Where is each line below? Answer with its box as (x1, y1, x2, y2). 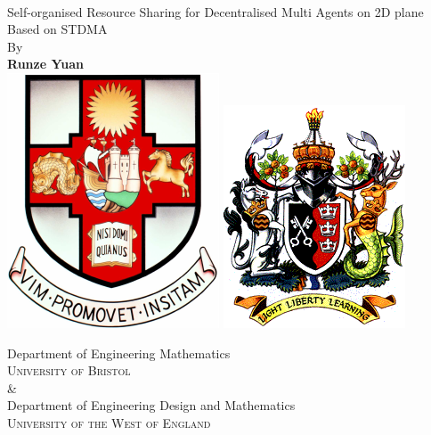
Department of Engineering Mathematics (7, 343, 231, 362)
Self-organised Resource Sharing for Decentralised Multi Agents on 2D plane (7, 2, 424, 21)
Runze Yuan (7, 54, 84, 73)
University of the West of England (7, 413, 211, 431)
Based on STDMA (7, 20, 108, 38)
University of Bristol (7, 361, 131, 380)
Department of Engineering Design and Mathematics (7, 396, 296, 414)
